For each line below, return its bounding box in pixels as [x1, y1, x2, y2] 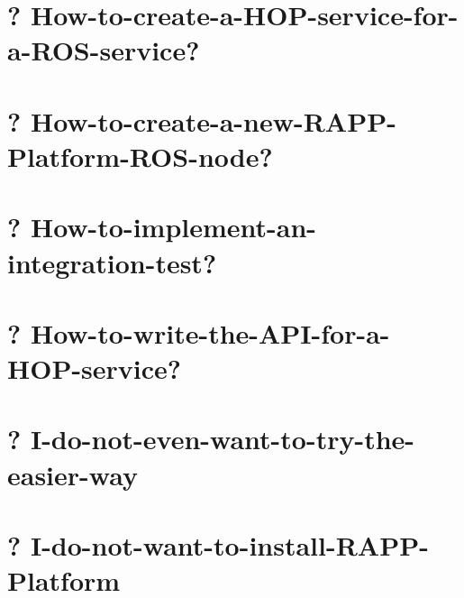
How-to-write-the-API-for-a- [30, 314, 390, 351]
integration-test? [7, 244, 217, 281]
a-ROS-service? [7, 32, 200, 69]
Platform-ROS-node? [7, 137, 273, 174]
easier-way [7, 455, 138, 492]
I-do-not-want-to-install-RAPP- [30, 527, 429, 563]
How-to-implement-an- [30, 208, 317, 245]
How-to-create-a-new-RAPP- [30, 102, 396, 139]
